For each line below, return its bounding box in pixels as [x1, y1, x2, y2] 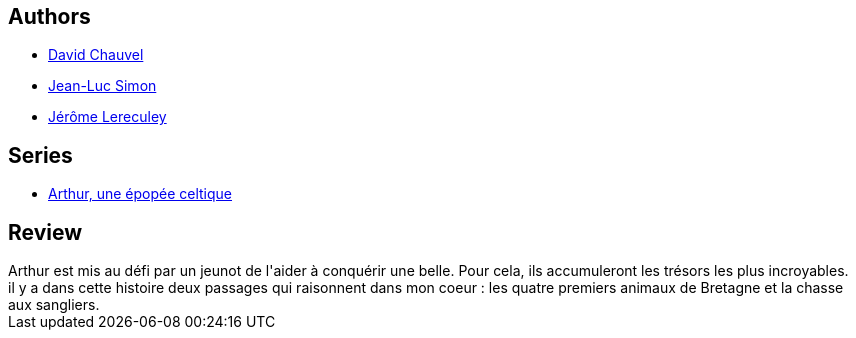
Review [8, 219, 83, 245]
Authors [8, 4, 91, 29]
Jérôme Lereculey [48, 108, 167, 126]
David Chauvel [48, 46, 144, 64]
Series [8, 142, 73, 168]
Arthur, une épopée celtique [48, 185, 233, 203]
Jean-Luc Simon [48, 77, 157, 95]
